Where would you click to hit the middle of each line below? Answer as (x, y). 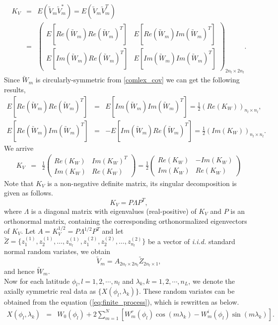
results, (15, 89)
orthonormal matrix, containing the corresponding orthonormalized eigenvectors (126, 221)
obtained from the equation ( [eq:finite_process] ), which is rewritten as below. (122, 302)
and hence (19, 271)
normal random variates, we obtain (57, 251)
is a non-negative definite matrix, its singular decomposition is (142, 183)
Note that (19, 183)
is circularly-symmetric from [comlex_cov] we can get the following (138, 80)
